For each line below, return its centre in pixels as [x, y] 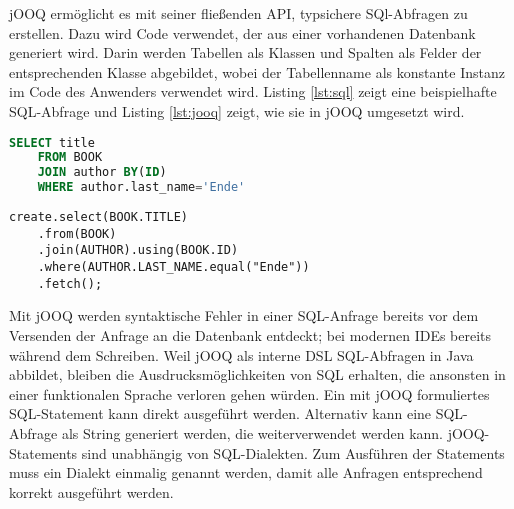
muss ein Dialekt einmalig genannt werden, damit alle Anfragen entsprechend [246, 472]
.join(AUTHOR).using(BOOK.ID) [138, 250]
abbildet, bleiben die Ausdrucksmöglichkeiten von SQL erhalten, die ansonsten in [257, 374]
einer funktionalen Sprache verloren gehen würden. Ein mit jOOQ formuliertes [249, 393]
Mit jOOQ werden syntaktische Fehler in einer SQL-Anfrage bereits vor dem [244, 315]
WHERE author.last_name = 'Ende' [141, 187]
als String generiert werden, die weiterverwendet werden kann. [252, 432]
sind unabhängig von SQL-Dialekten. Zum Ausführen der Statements [293, 452]
